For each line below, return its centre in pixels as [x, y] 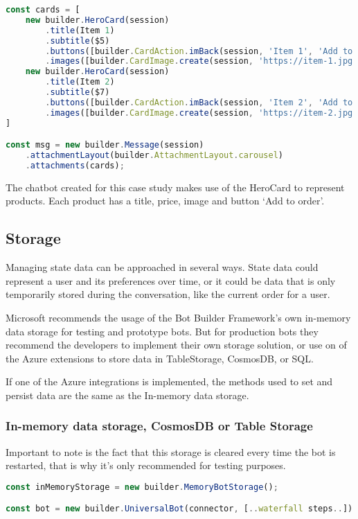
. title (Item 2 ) [80, 82]
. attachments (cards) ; [75, 165]
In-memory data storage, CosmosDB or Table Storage [159, 426]
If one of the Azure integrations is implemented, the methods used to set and [169, 381]
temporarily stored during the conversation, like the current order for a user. [168, 294]
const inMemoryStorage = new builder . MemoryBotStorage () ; [142, 487]
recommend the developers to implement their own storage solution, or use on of [176, 345]
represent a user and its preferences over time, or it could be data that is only [171, 280]
